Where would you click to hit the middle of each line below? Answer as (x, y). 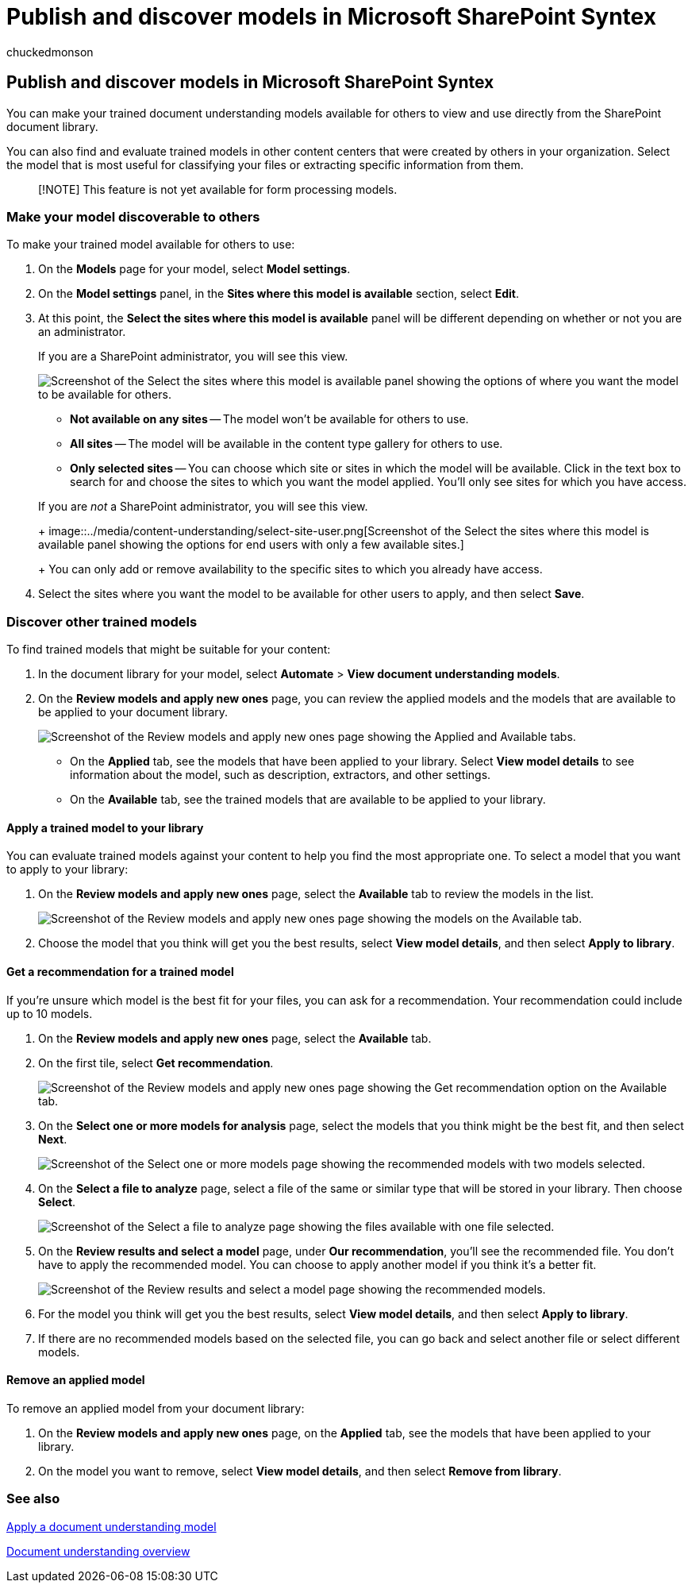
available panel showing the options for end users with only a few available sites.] (251, 545)
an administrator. (82, 332)
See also (33, 1499)
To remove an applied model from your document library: (156, 1408)
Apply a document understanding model (111, 1526)
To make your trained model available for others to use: (151, 245)
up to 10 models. (50, 1013)
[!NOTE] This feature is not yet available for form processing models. (218, 189)
